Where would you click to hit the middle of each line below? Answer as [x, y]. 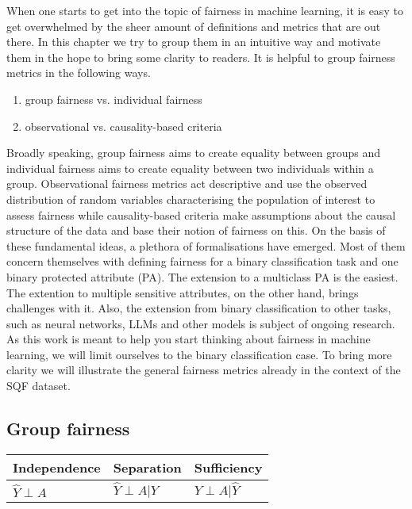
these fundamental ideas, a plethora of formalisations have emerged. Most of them [206, 245]
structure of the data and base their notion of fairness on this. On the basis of [196, 230]
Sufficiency [228, 467]
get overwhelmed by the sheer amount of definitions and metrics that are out [194, 26]
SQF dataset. [39, 386]
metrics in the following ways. [79, 73]
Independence [57, 467]
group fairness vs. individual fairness [114, 99]
